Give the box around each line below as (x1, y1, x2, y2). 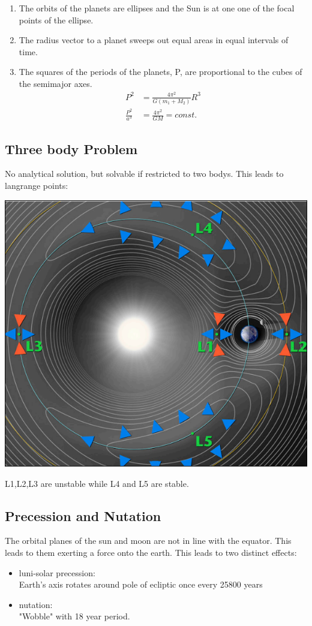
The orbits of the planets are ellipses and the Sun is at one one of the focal (19, 2, 295, 14)
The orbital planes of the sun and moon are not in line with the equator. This (5, 534, 292, 547)
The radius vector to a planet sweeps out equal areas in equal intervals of (19, 34, 289, 46)
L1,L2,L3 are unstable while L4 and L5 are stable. (5, 477, 189, 489)
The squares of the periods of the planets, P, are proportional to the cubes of (19, 65, 302, 78)
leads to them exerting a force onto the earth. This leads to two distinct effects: (5, 546, 297, 559)
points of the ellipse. (19, 13, 94, 26)
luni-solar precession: (19, 566, 95, 579)
